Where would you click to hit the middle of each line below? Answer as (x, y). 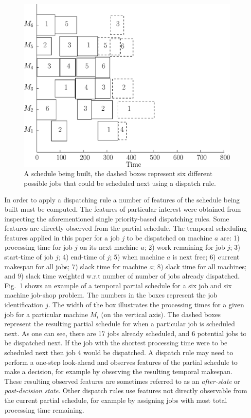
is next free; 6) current (206, 257)
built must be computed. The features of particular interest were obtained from (123, 209)
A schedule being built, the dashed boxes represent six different (118, 173)
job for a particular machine (46, 314)
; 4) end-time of (81, 257)
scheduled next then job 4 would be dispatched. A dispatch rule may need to (119, 352)
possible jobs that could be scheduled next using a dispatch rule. (120, 183)
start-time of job (29, 257)
